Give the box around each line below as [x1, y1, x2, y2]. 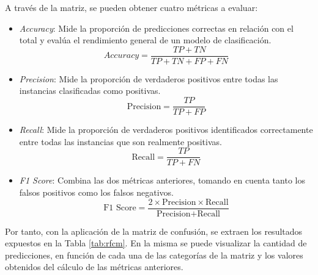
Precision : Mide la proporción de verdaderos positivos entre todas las [19, 72, 278, 85]
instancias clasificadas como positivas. [19, 84, 161, 97]
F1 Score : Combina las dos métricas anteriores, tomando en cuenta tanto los [19, 174, 305, 187]
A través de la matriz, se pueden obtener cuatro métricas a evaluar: [5, 1, 258, 13]
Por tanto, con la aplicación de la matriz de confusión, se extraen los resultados [5, 224, 303, 237]
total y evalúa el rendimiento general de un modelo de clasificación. [19, 34, 272, 46]
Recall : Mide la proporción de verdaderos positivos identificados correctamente [19, 123, 313, 136]
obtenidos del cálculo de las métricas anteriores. [5, 260, 183, 273]
